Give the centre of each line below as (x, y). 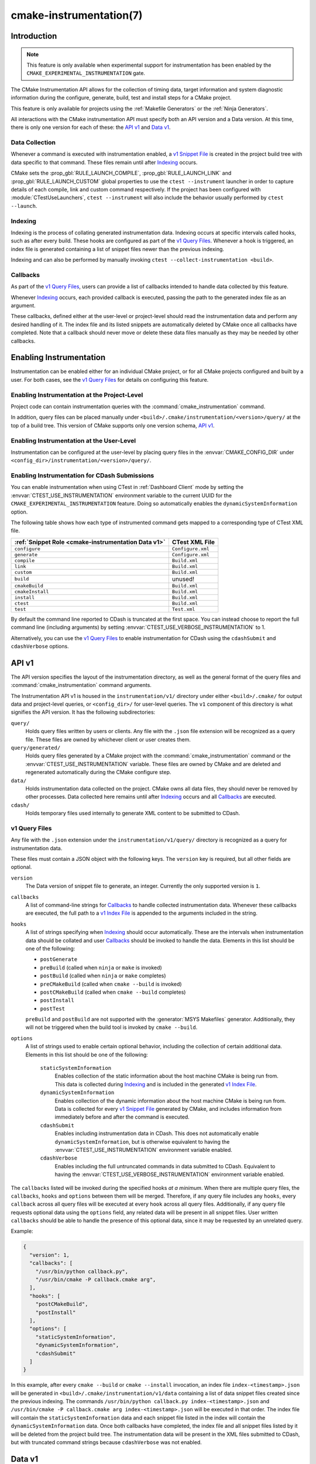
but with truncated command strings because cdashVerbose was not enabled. (106, 1442)
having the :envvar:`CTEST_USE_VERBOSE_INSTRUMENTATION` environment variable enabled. (170, 1175)
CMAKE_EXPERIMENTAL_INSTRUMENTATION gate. (86, 73)
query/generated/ (36, 748)
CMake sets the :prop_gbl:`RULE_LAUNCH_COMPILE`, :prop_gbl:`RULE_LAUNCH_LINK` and (121, 173)
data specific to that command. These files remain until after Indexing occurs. (104, 162)
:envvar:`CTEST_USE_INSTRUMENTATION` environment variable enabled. (143, 1150)
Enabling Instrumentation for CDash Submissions (83, 476)
